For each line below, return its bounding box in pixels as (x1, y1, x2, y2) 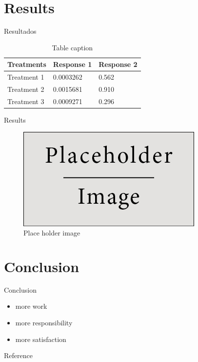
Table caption (52, 42, 93, 52)
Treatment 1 (7, 72, 44, 82)
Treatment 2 (7, 84, 44, 94)
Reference (4, 350, 33, 361)
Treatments (7, 59, 46, 69)
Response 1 (53, 59, 92, 69)
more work (15, 301, 47, 311)
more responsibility (15, 318, 73, 328)
